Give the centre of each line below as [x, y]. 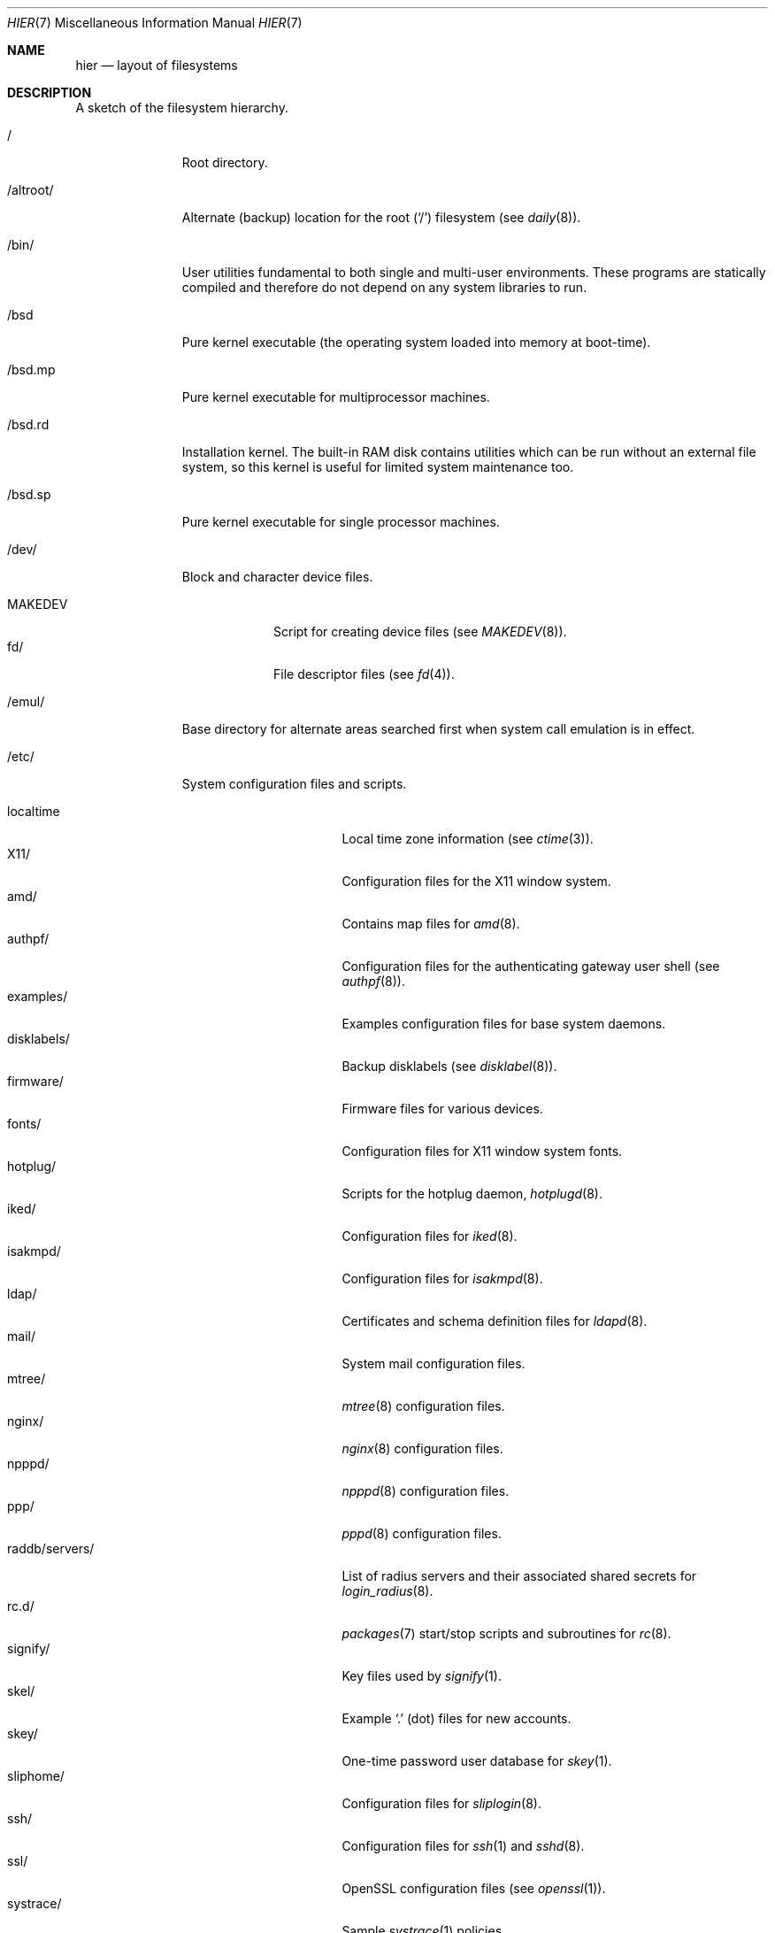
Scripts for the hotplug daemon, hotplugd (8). [472, 1194]
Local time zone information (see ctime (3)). [468, 839]
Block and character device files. [277, 577]
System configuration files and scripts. [294, 784]
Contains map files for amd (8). [431, 924]
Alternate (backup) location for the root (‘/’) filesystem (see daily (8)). [381, 217]
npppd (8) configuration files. [426, 1491]
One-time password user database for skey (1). [477, 1761]
